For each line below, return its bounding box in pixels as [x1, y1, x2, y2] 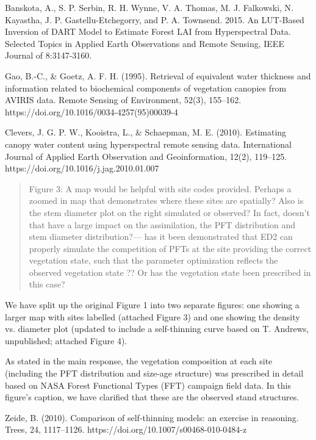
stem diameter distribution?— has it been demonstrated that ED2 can [29, 230, 293, 243]
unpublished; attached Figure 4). [5, 334, 127, 347]
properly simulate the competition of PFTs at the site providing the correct [29, 242, 312, 254]
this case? [29, 278, 65, 290]
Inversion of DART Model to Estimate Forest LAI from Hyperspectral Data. [5, 25, 291, 38]
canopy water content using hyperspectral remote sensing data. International [5, 137, 292, 150]
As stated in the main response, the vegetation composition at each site [5, 355, 273, 367]
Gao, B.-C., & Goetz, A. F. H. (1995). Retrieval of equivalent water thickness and [5, 69, 311, 82]
